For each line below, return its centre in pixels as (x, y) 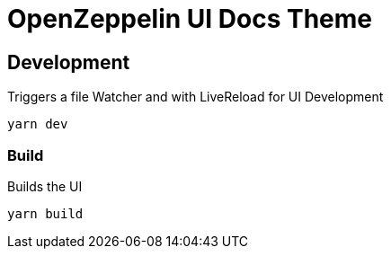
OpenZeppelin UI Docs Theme (190, 19)
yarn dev (38, 124)
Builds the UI (45, 186)
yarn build (45, 213)
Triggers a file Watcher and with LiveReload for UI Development (195, 97)
